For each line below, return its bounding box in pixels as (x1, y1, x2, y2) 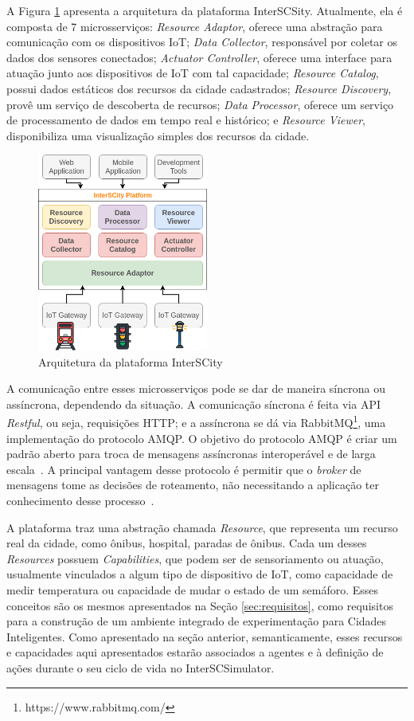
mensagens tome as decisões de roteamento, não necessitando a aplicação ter (6, 476, 379, 493)
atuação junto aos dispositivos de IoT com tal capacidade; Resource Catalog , (6, 65, 379, 81)
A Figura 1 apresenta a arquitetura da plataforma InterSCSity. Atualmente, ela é (6, 2, 403, 18)
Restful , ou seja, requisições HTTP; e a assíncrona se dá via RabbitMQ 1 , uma (6, 412, 386, 431)
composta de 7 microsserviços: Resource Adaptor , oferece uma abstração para (6, 18, 383, 34)
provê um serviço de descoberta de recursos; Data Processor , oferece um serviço (6, 96, 394, 112)
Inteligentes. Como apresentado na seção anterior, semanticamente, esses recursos (6, 628, 403, 645)
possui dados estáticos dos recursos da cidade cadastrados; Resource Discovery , (6, 80, 392, 96)
